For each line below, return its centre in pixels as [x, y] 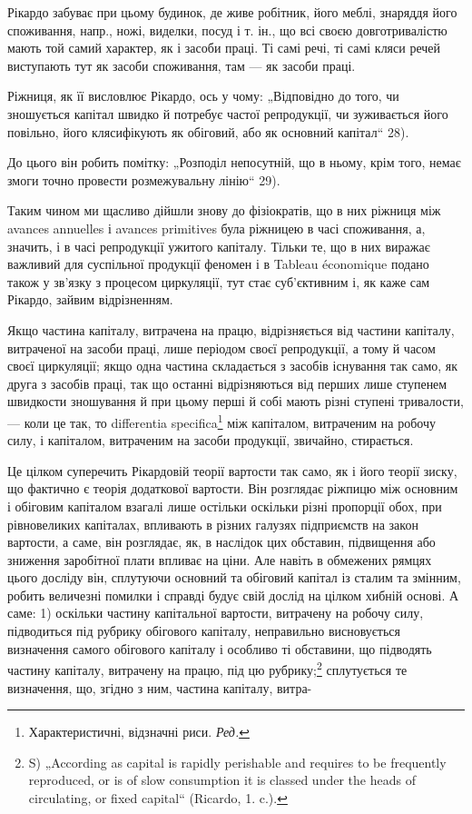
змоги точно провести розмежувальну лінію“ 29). [144, 179]
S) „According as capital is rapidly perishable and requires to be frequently [237, 762]
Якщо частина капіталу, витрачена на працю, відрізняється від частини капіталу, [231, 329]
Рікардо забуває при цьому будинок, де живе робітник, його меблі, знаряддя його [232, 12]
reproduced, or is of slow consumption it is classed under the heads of [222, 780]
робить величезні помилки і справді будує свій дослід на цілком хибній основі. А [233, 595]
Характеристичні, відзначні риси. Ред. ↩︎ [139, 732]
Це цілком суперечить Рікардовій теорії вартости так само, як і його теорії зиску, [232, 470]
